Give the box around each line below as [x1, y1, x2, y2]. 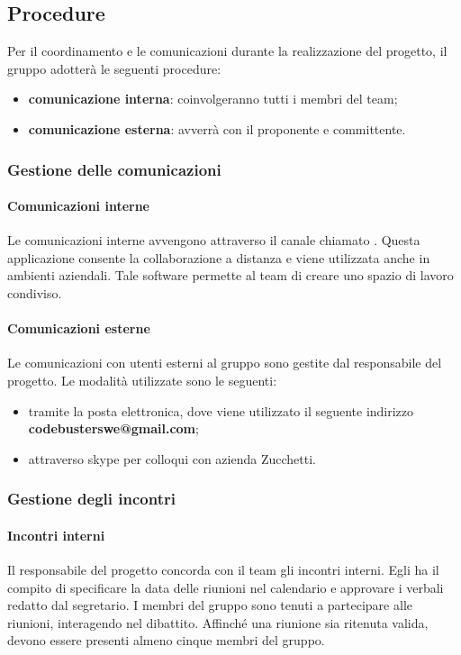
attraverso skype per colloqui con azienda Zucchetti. [28, 449, 316, 468]
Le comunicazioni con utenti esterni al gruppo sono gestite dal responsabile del [7, 353, 442, 372]
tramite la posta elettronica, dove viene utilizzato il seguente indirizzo [28, 401, 414, 420]
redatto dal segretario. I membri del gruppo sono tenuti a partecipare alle [7, 596, 412, 614]
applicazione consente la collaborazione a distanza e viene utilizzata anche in [7, 248, 430, 267]
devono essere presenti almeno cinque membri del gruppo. [7, 631, 325, 650]
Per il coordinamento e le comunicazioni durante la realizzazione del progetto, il [7, 41, 447, 60]
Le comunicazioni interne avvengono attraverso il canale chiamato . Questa [7, 231, 420, 250]
